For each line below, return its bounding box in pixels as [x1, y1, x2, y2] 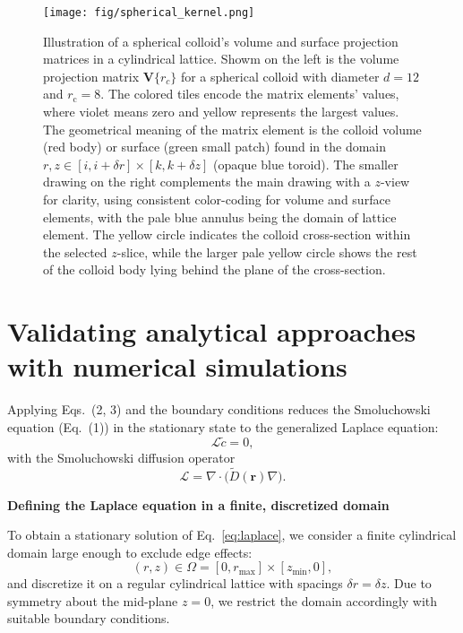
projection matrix [43, 66, 140, 85]
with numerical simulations [7, 348, 347, 385]
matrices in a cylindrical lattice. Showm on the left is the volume [43, 49, 399, 68]
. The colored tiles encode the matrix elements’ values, [100, 84, 399, 103]
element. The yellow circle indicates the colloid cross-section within [43, 225, 411, 244]
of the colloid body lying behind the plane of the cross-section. [43, 260, 386, 279]
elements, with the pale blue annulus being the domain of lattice [43, 207, 397, 226]
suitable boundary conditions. [7, 609, 170, 628]
